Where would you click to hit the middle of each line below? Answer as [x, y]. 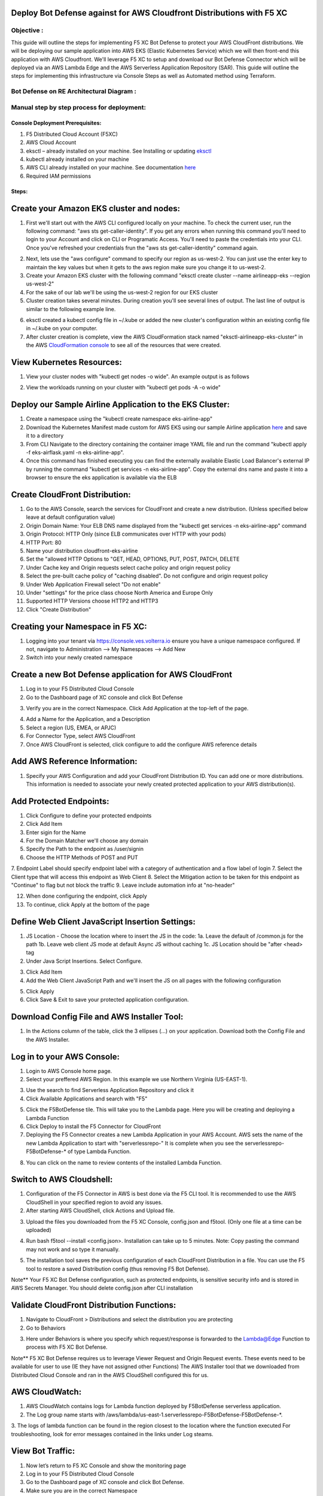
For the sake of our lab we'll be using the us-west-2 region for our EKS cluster [122, 292]
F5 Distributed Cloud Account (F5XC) [72, 134]
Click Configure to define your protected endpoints [89, 815]
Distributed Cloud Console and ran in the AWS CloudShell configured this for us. [110, 1375]
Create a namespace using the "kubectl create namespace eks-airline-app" [119, 419]
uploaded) [39, 1230]
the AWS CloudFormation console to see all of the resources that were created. [124, 345]
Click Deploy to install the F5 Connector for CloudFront [94, 1126]
